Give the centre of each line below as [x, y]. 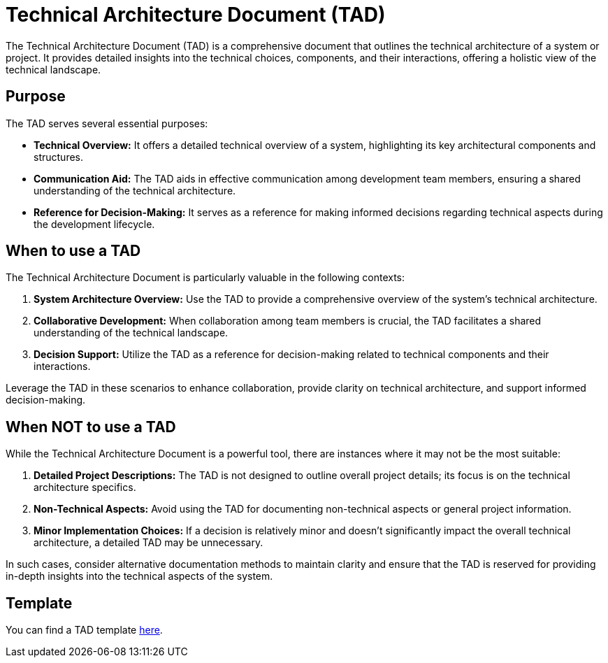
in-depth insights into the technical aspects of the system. [139, 576]
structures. [58, 157]
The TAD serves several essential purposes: [107, 123]
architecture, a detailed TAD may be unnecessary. [149, 543]
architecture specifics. [85, 487]
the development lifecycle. [94, 224]
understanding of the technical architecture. [135, 190]
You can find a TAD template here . [84, 630]
